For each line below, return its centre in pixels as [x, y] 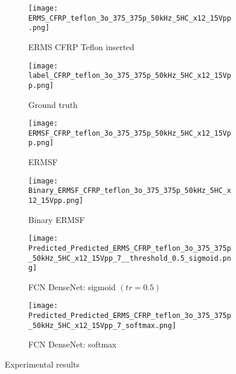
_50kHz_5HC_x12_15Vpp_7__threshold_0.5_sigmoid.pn [130, 258]
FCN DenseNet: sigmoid [72, 286]
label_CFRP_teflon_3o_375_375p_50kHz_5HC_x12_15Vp [130, 76]
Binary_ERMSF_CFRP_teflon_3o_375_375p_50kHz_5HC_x [130, 191]
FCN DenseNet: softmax [73, 344]
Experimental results [42, 364]
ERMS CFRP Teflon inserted [81, 46]
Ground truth [53, 104]
